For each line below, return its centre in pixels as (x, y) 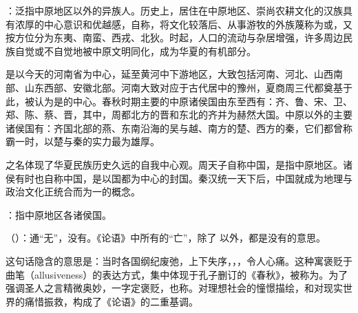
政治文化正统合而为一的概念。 (73, 192)
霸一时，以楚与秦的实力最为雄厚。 (83, 141)
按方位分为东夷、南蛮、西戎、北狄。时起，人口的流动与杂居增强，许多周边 (174, 37)
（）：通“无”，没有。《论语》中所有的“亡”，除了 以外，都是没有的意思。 (166, 238)
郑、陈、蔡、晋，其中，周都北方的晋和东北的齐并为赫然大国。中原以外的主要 (179, 115)
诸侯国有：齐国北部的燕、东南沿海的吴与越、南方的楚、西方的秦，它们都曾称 (179, 128)
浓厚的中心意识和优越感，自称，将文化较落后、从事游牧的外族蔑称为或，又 (183, 24)
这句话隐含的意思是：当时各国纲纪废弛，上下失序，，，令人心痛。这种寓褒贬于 (179, 260)
